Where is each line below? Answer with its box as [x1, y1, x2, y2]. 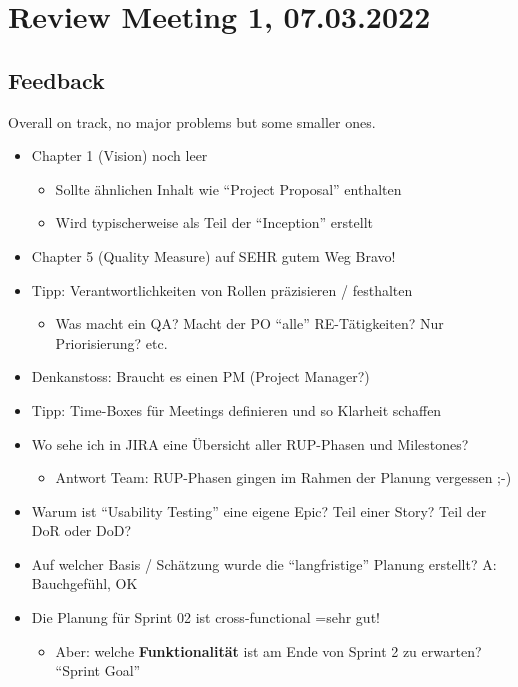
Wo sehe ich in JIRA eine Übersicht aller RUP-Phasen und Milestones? [31, 433, 469, 454]
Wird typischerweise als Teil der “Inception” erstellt [55, 212, 373, 233]
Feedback [8, 64, 105, 95]
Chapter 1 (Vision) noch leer [31, 145, 208, 166]
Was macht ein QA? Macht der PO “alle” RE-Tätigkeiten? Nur [55, 313, 444, 334]
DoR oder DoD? [31, 520, 132, 541]
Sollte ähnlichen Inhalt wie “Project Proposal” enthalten [55, 178, 402, 199]
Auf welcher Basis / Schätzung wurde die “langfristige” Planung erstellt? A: [31, 553, 497, 574]
